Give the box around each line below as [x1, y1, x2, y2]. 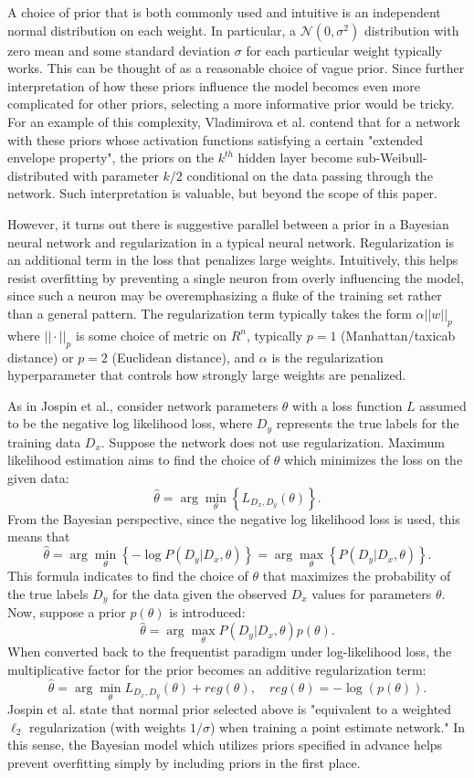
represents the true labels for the [276, 414, 459, 433]
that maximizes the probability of [262, 566, 451, 585]
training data [7, 432, 81, 451]
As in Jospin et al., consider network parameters [7, 395, 279, 415]
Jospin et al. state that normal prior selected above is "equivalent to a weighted [7, 699, 452, 719]
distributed [7, 165, 69, 184]
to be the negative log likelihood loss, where [7, 414, 253, 433]
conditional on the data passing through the [186, 165, 433, 184]
